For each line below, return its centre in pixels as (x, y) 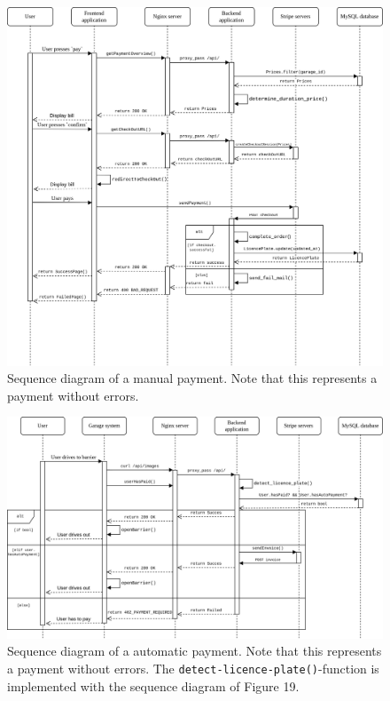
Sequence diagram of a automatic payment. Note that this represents (195, 651)
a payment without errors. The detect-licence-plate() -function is (193, 668)
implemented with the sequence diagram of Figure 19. (153, 685)
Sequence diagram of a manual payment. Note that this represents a (192, 378)
